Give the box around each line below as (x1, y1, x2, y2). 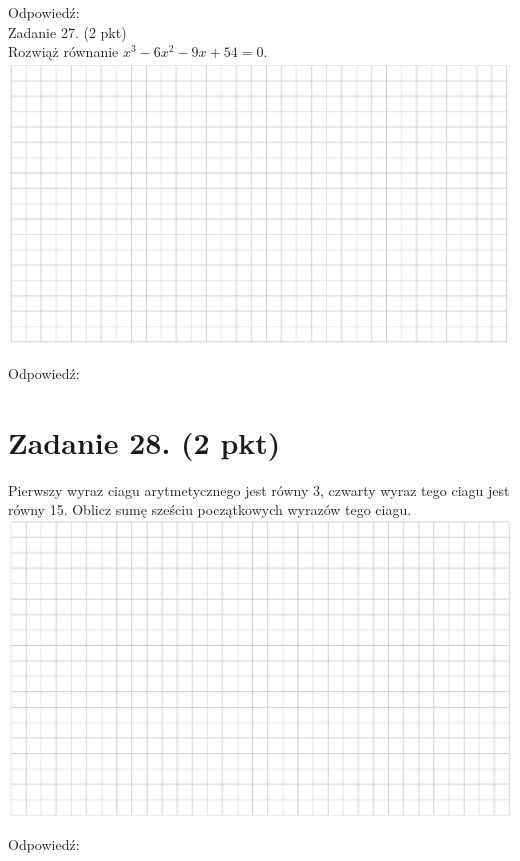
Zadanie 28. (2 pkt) (8, 421, 281, 462)
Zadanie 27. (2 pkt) (8, 21, 127, 42)
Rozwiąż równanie (8, 41, 119, 62)
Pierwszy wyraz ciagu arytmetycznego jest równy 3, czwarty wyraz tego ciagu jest (8, 479, 510, 500)
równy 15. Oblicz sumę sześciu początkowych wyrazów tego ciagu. (8, 499, 412, 520)
